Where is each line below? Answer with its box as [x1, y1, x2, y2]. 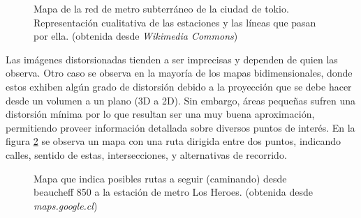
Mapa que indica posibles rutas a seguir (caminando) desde [34, 171, 287, 185]
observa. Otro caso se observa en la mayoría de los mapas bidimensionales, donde [6, 65, 353, 80]
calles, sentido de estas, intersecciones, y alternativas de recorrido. [6, 147, 287, 162]
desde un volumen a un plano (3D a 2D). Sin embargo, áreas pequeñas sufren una [6, 93, 355, 107]
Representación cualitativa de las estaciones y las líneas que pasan [34, 15, 316, 29]
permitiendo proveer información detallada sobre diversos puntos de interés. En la [6, 120, 355, 134]
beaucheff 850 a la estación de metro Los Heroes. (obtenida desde [34, 185, 313, 199]
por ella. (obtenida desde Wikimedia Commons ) [34, 29, 238, 43]
